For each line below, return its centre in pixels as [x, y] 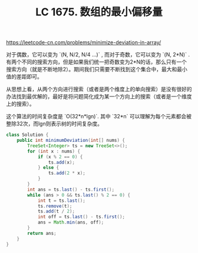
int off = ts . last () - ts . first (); [81, 217]
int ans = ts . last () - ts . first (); [71, 189]
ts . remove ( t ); [55, 206]
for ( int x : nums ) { [54, 151]
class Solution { [27, 135]
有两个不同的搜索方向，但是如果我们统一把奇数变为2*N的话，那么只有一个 [97, 62]
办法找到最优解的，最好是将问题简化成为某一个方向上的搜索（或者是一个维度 [99, 96]
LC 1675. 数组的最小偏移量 [99, 12]
